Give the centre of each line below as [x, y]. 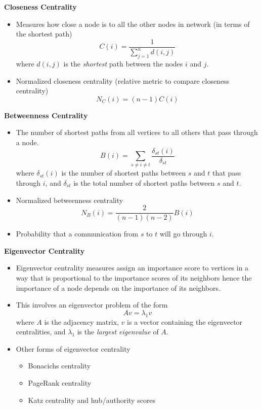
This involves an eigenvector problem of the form [92, 305]
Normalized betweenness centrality [70, 200]
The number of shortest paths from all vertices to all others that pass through [137, 132]
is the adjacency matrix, [81, 321]
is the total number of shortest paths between [144, 182]
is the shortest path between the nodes [123, 63]
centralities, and [41, 332]
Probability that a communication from [77, 234]
